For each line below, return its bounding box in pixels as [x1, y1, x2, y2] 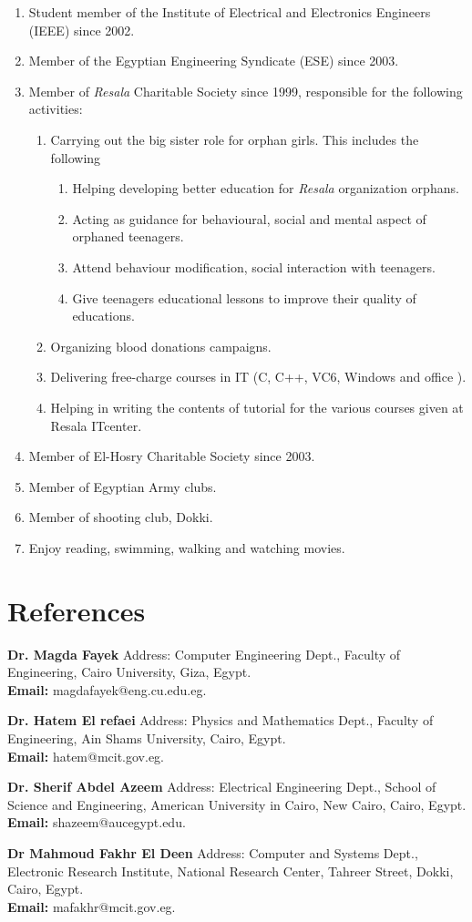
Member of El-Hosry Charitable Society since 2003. [28, 446, 315, 466]
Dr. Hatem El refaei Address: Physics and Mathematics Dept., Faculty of [7, 711, 434, 730]
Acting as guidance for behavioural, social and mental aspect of [72, 209, 426, 228]
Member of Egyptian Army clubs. [28, 476, 217, 496]
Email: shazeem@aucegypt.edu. [7, 813, 186, 832]
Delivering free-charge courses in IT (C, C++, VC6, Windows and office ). [50, 367, 467, 386]
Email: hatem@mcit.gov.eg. [7, 746, 165, 765]
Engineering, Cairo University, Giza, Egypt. [7, 662, 251, 681]
